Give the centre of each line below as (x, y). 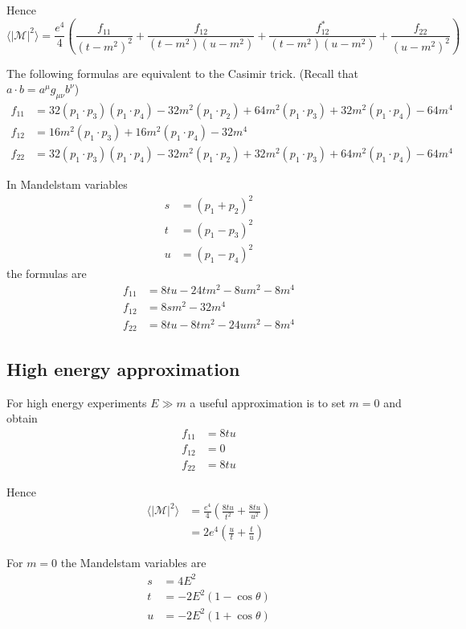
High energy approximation (123, 368)
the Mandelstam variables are (133, 563)
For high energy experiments (77, 402)
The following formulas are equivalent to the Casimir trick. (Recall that (182, 73)
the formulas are (47, 274)
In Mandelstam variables (67, 184)
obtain (22, 418)
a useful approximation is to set (268, 402)
